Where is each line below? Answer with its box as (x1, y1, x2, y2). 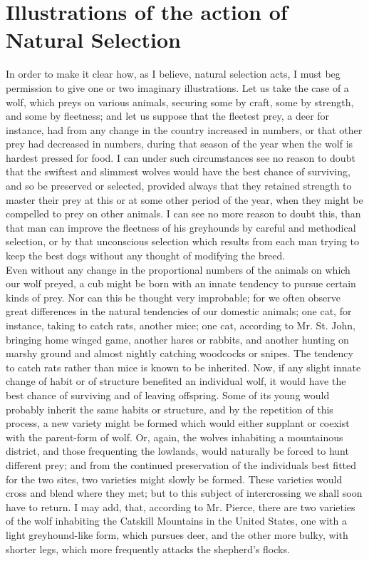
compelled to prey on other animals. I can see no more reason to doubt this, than (6, 206, 361, 221)
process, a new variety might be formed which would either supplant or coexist (6, 416, 350, 431)
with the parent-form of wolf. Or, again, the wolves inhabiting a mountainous (6, 429, 343, 444)
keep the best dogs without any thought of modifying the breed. (6, 248, 286, 263)
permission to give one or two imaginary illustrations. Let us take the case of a (6, 80, 349, 95)
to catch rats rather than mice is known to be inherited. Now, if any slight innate (6, 359, 361, 374)
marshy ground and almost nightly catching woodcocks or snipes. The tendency (6, 346, 353, 361)
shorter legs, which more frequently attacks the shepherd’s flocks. (6, 541, 290, 556)
